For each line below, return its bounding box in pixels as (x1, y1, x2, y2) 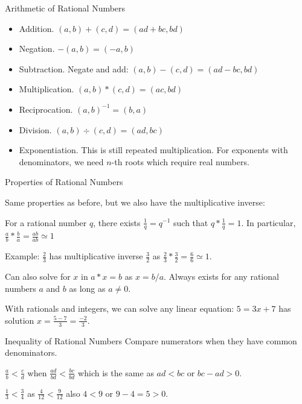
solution (5, 314, 34, 326)
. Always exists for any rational (164, 270, 279, 283)
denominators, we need (19, 155, 104, 168)
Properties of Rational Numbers (5, 175, 123, 188)
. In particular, (241, 216, 296, 229)
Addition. (19, 22, 54, 34)
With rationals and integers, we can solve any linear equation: (5, 302, 234, 315)
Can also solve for (5, 270, 71, 283)
